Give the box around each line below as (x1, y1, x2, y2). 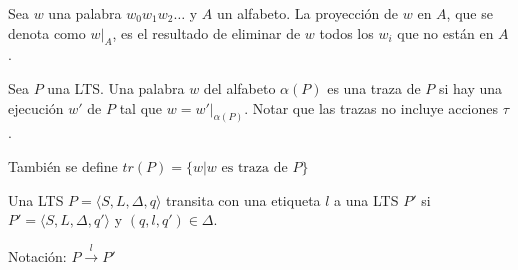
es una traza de (327, 77, 421, 98)
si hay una (438, 77, 503, 98)
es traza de (221, 161, 288, 176)
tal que (119, 97, 163, 118)
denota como (8, 22, 86, 43)
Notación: (8, 245, 67, 266)
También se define (8, 156, 118, 177)
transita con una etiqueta (166, 189, 321, 210)
